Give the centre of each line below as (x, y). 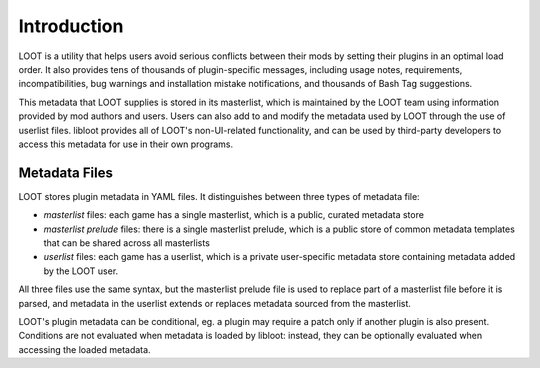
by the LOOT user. (81, 271)
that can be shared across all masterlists (126, 242)
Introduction (71, 26)
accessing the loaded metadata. (84, 349)
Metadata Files (66, 172)
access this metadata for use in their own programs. (126, 144)
